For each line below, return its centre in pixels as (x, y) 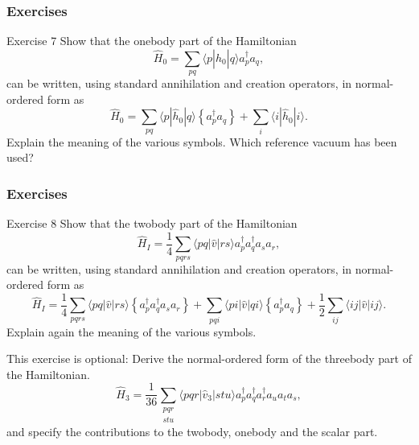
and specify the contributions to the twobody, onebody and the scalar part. (192, 431)
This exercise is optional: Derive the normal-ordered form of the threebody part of (209, 358)
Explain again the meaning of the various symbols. (131, 331)
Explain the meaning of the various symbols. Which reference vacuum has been (202, 141)
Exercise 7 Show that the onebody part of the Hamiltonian (152, 41)
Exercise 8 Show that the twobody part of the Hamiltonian (152, 223)
